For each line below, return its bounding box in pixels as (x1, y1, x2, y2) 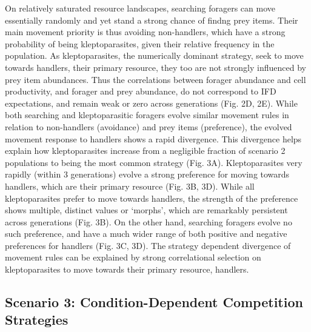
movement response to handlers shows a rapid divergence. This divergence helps (5, 132, 302, 145)
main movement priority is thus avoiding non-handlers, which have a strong (5, 25, 286, 38)
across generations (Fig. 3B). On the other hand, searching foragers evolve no (5, 215, 292, 228)
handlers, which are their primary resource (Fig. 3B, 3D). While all (5, 179, 255, 192)
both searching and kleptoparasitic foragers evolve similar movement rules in (5, 108, 289, 121)
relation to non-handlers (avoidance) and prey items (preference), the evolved (5, 120, 292, 133)
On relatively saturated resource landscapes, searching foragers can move (5, 2, 275, 14)
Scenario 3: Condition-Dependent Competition (5, 293, 303, 311)
